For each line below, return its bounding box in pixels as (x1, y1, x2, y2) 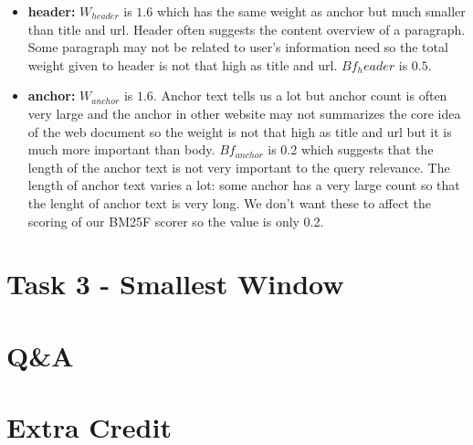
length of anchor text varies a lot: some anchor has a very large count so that (27, 175, 460, 195)
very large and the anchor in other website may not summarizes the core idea (27, 103, 461, 122)
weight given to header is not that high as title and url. (27, 55, 338, 74)
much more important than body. (27, 140, 215, 159)
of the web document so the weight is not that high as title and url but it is (27, 122, 452, 141)
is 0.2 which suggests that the (268, 140, 434, 159)
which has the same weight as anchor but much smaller (156, 2, 466, 20)
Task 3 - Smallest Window (6, 265, 344, 302)
